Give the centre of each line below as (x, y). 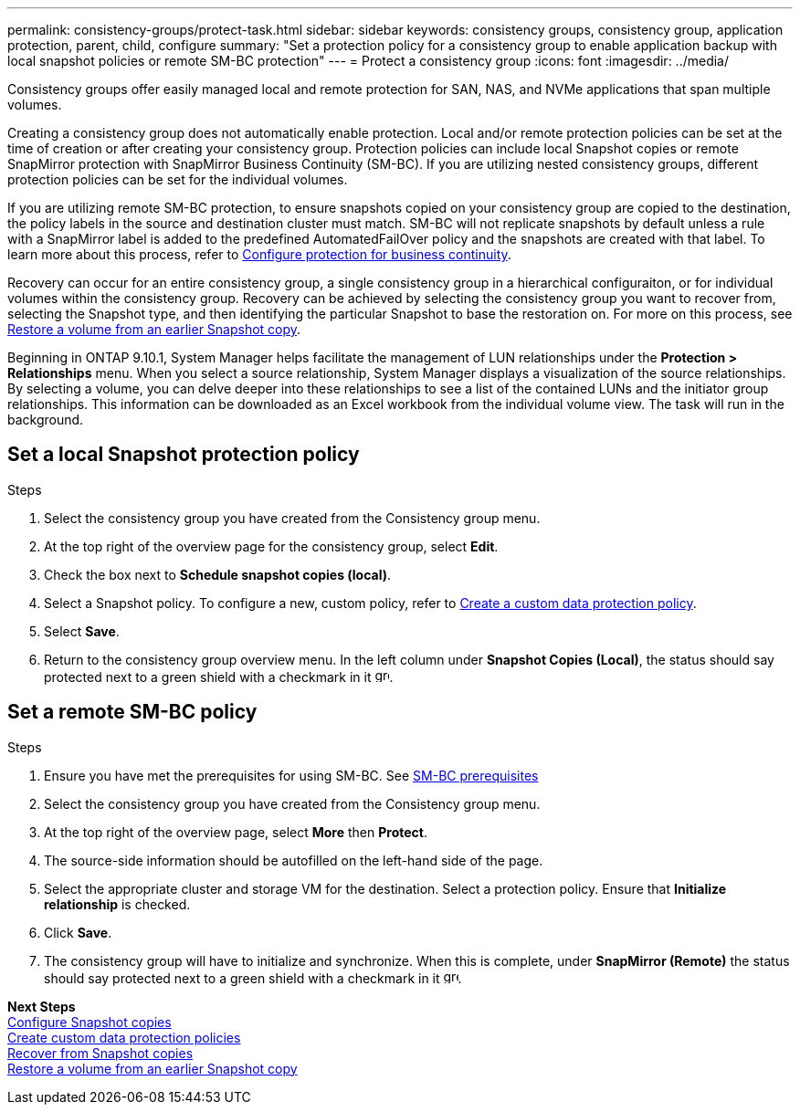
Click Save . (78, 932)
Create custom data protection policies (124, 1037)
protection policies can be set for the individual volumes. (178, 179)
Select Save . (82, 631)
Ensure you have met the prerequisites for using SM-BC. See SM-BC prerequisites (291, 775)
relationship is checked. (117, 904)
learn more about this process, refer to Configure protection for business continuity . (259, 254)
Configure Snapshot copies (89, 1022)
